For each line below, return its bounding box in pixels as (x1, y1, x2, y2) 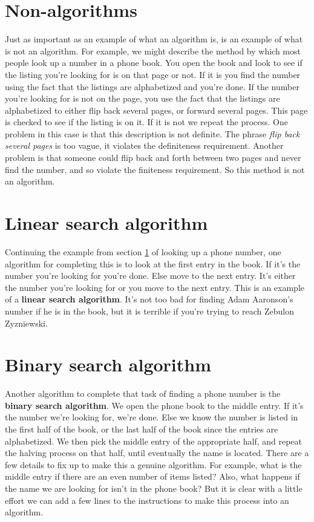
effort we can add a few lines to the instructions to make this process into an (5, 494, 289, 506)
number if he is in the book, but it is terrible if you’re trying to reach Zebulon (5, 304, 294, 317)
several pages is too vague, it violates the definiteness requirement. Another (5, 139, 284, 152)
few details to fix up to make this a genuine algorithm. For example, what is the (5, 458, 302, 471)
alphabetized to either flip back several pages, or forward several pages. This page (5, 103, 308, 116)
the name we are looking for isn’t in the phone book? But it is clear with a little (5, 482, 303, 494)
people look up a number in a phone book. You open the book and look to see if (5, 56, 303, 69)
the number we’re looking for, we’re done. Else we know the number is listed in (5, 411, 298, 423)
